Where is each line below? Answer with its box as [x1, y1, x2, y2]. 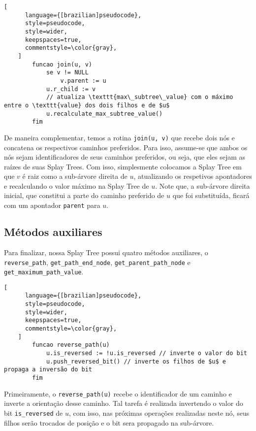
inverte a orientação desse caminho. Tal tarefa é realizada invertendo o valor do [4, 398, 243, 408]
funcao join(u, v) [32, 61, 92, 68]
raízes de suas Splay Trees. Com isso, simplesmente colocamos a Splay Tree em [4, 161, 242, 171]
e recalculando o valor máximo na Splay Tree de [4, 180, 149, 191]
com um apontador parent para [4, 200, 100, 210]
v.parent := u [60, 77, 106, 84]
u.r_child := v [46, 85, 96, 93]
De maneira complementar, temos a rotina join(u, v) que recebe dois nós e [4, 132, 235, 142]
